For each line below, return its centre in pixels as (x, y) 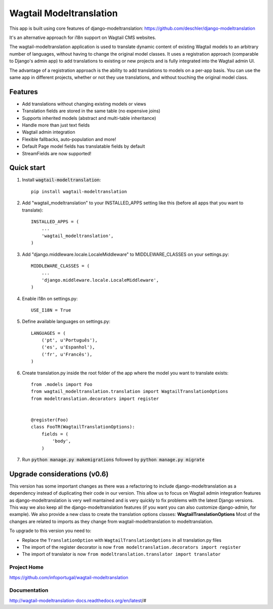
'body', (62, 441)
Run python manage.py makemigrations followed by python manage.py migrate (113, 459)
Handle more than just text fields (56, 125)
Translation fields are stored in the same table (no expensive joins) (91, 111)
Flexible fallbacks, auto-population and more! (69, 139)
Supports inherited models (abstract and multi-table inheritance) (89, 118)
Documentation (29, 590)
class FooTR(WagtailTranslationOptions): (83, 427)
